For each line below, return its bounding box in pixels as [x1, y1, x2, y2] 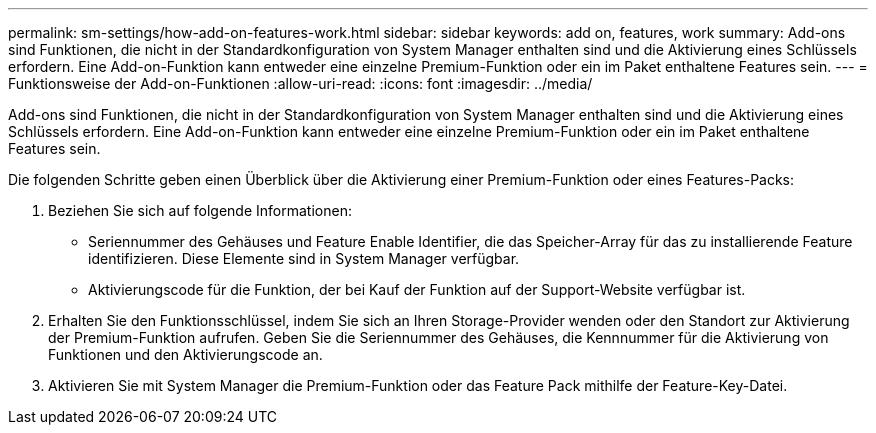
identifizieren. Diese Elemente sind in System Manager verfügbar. [88, 250, 520, 267]
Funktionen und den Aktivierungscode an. [48, 346, 323, 363]
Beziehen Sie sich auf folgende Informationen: [48, 202, 352, 219]
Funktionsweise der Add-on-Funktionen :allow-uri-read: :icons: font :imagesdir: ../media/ [8, 75, 593, 92]
